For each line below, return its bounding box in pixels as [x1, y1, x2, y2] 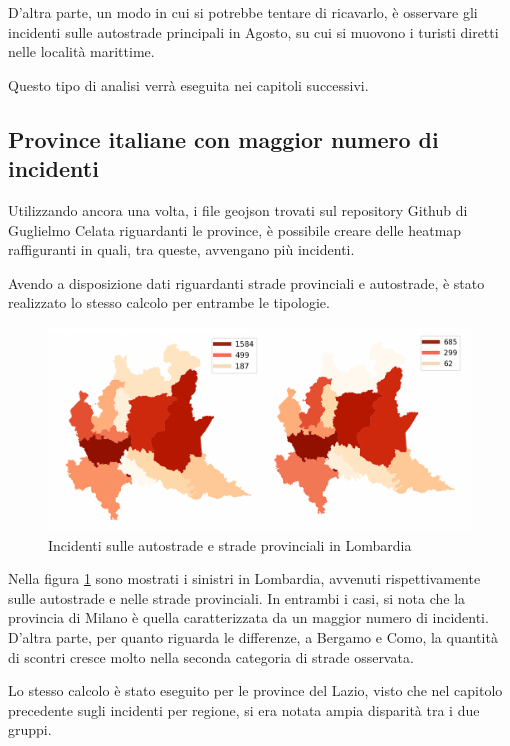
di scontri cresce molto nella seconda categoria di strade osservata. [8, 646, 414, 667]
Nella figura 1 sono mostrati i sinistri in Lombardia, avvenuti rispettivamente [8, 568, 481, 589]
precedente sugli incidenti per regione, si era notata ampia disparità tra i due [8, 699, 480, 720]
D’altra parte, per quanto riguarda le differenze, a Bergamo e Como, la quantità [8, 627, 498, 648]
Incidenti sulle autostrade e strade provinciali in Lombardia [48, 534, 412, 555]
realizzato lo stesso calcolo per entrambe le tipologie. [8, 292, 330, 313]
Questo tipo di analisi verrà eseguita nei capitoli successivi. [8, 74, 369, 95]
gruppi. [8, 719, 52, 740]
